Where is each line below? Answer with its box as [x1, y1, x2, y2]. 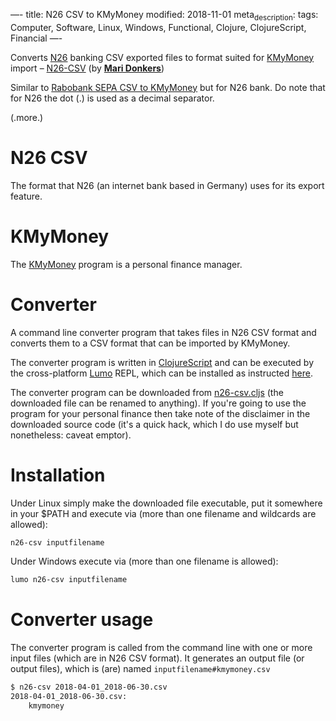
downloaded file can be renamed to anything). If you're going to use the [10, 397, 307, 409]
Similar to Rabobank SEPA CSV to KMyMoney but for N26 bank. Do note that [10, 81, 326, 93]
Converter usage [10, 609, 154, 631]
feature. [10, 190, 43, 202]
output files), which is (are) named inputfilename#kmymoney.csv [10, 663, 271, 675]
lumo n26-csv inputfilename [10, 575, 128, 585]
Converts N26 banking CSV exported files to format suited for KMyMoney [10, 51, 315, 63]
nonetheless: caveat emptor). [10, 429, 132, 441]
